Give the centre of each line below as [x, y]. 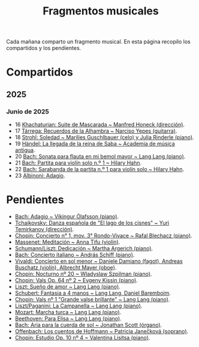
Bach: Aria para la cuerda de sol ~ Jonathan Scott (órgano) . [88, 325]
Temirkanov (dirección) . [44, 229]
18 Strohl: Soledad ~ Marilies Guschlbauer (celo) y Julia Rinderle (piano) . [104, 137]
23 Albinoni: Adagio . [40, 176]
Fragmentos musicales [101, 11]
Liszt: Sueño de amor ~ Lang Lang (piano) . [68, 287]
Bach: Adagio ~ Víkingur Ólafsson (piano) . [67, 216]
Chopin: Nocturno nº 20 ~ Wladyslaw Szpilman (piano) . [83, 274]
